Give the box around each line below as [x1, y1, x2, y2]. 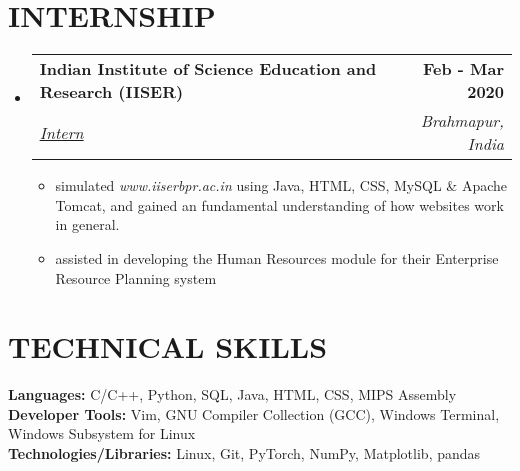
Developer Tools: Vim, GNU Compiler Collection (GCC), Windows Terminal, [8, 403, 500, 424]
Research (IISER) [39, 80, 184, 104]
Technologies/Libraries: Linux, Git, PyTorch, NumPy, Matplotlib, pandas [8, 443, 481, 463]
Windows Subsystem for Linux [8, 423, 196, 444]
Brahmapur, [420, 109, 504, 133]
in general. [55, 214, 120, 235]
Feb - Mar [422, 57, 504, 81]
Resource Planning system [55, 267, 217, 288]
